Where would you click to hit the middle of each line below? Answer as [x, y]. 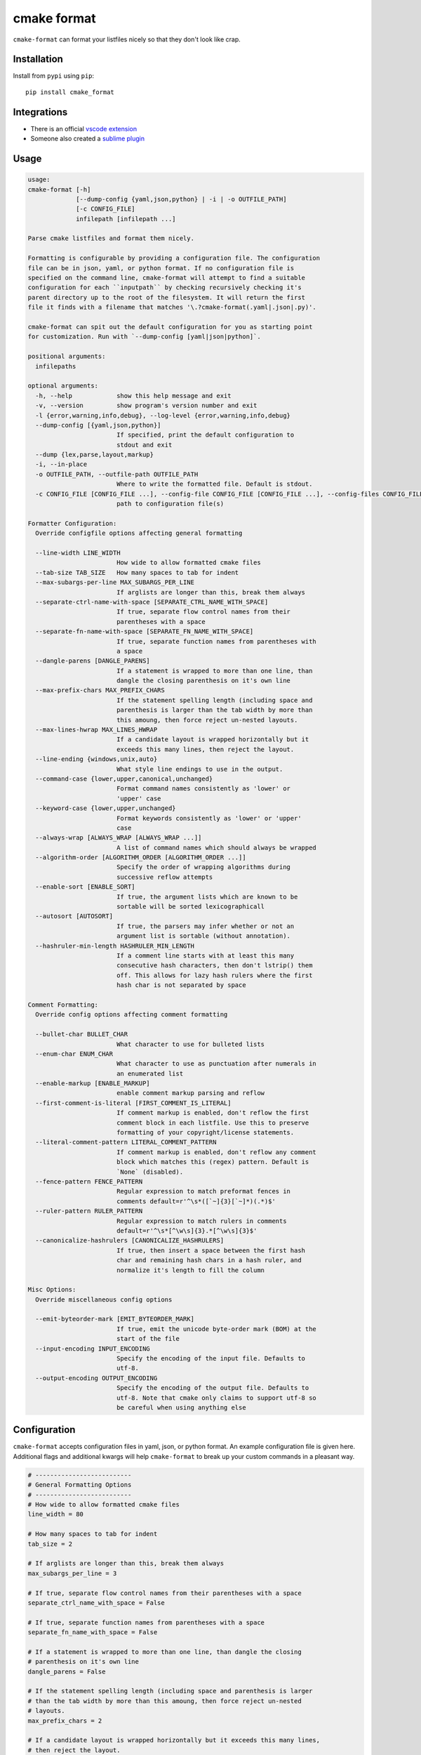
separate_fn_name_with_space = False [93, 1633]
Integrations [40, 112]
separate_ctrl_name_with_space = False [96, 1603]
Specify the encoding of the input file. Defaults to [210, 1359]
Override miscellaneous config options [104, 1299]
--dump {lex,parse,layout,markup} [95, 455]
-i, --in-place [61, 464]
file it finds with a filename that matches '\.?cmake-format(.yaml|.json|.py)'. [172, 307]
